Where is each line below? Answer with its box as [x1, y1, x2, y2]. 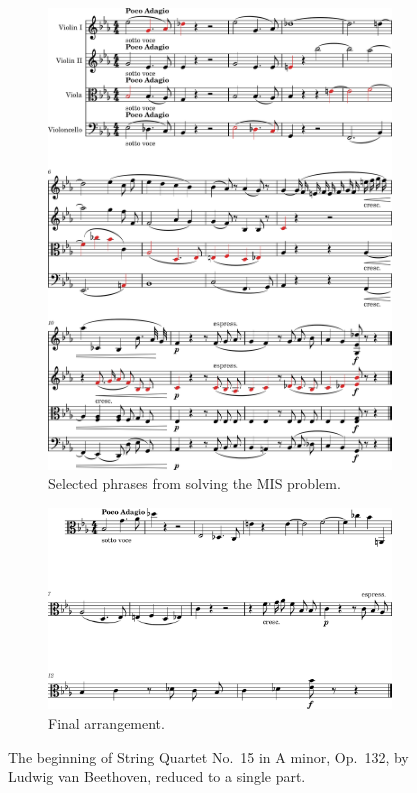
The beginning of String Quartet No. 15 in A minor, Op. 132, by [8, 746, 409, 767]
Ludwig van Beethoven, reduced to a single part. [8, 766, 306, 787]
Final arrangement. [48, 713, 165, 734]
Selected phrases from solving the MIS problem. [48, 473, 341, 494]
